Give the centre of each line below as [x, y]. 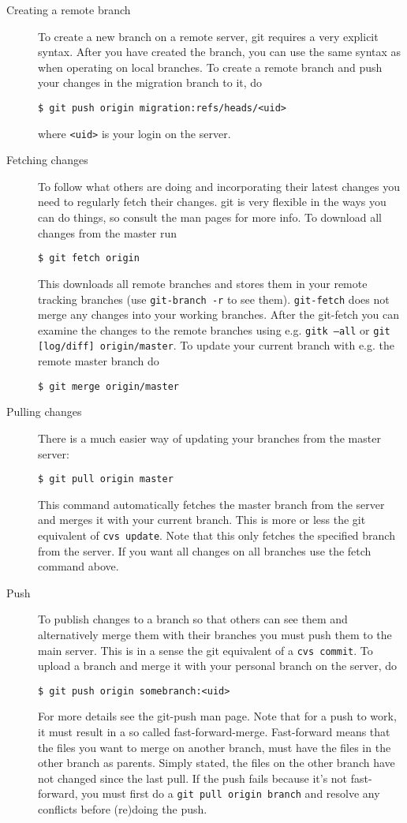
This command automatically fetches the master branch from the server [211, 504]
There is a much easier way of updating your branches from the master [209, 438]
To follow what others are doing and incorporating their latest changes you [219, 186]
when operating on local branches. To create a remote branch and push [210, 67]
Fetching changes [47, 160]
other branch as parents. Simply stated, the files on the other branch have [217, 763]
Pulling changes [44, 411]
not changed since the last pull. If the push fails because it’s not [193, 778]
